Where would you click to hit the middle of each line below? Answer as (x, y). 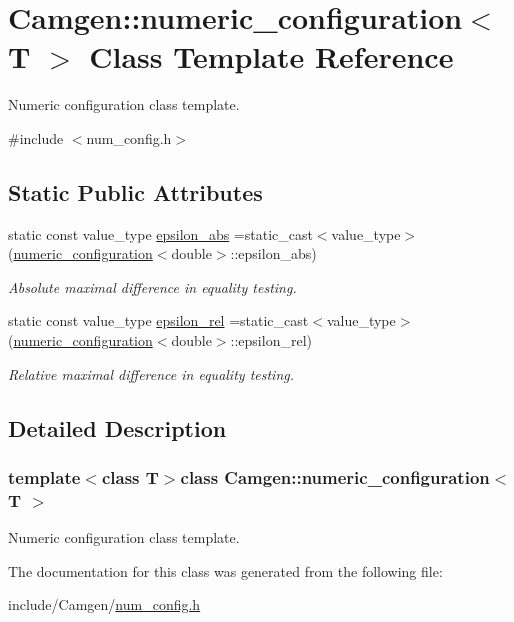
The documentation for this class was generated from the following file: (225, 570)
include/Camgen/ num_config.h (104, 604)
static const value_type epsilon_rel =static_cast (158, 320)
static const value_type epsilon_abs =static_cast (160, 233)
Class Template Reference (271, 56)
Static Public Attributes (135, 191)
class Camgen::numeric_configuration (335, 476)
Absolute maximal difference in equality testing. (152, 286)
